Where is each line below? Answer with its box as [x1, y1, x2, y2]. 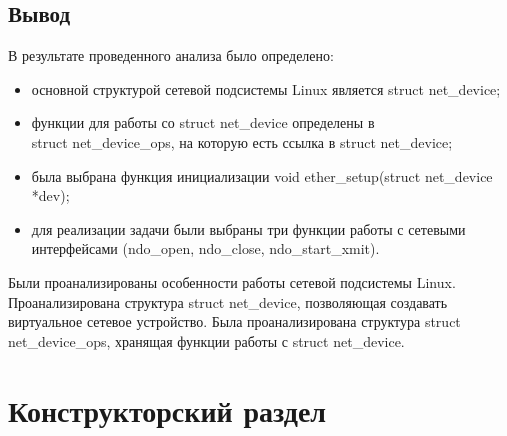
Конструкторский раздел [8, 389, 327, 430]
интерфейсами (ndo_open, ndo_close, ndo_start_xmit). [31, 238, 380, 259]
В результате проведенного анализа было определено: [8, 45, 334, 66]
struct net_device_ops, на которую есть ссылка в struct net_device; [31, 131, 453, 152]
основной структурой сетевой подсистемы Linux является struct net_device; [31, 78, 501, 99]
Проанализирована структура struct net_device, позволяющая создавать [8, 291, 448, 312]
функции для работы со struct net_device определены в [31, 112, 375, 133]
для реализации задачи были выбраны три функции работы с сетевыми [31, 218, 466, 239]
